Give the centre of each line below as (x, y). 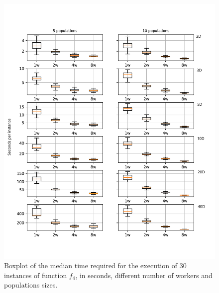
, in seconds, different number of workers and (144, 275)
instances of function (36, 275)
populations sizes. (31, 285)
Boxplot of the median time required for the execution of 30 (95, 265)
